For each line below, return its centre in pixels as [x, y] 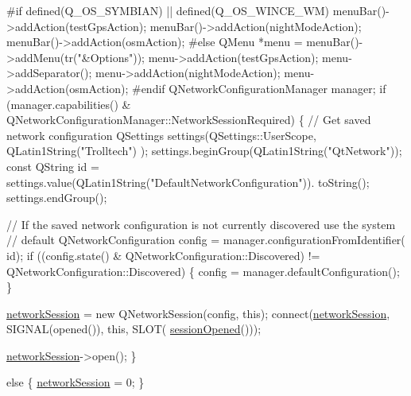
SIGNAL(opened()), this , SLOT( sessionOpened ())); [134, 329]
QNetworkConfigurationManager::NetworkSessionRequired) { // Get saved [189, 120]
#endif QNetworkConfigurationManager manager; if [259, 88]
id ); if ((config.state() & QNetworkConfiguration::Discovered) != [163, 255]
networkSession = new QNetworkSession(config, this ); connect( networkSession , [198, 313]
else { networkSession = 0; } [76, 382]
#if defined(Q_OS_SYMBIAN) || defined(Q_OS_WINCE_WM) [168, 10]
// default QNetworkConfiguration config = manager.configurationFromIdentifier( [206, 240]
